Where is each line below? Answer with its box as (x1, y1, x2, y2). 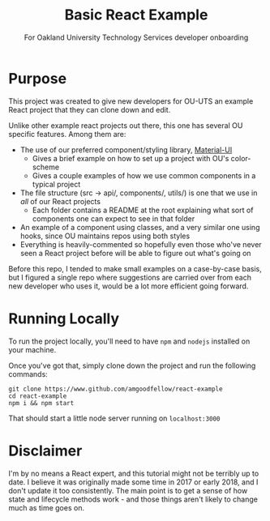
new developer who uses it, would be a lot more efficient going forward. (8, 281, 249, 291)
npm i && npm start (8, 399, 75, 407)
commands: (8, 369, 49, 378)
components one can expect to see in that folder (32, 213, 195, 224)
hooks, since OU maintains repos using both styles (19, 231, 191, 241)
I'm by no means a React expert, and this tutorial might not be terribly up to (8, 468, 259, 478)
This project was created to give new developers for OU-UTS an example (8, 96, 254, 106)
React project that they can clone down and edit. (8, 105, 171, 114)
